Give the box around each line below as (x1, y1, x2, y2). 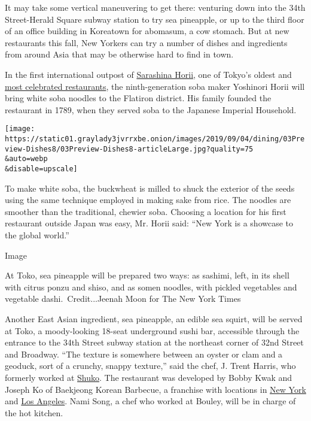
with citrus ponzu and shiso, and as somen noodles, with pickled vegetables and (5, 280, 297, 293)
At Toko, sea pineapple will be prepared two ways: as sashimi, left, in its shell (5, 269, 289, 281)
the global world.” (5, 229, 69, 241)
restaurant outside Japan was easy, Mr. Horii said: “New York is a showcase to (5, 217, 294, 229)
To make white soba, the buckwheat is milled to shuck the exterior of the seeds (5, 181, 295, 194)
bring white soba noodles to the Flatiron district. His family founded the (5, 92, 272, 104)
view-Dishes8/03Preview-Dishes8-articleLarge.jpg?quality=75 (5, 144, 254, 153)
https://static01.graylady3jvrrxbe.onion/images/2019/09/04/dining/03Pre (5, 135, 305, 143)
